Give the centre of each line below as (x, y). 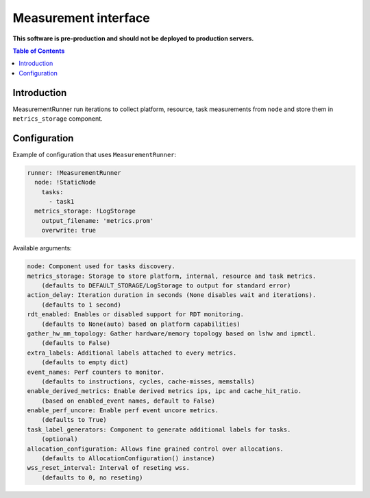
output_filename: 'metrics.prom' (98, 221)
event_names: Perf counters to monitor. (96, 372)
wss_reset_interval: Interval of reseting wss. (108, 468)
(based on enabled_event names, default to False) (128, 401)
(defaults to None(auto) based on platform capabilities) (141, 324)
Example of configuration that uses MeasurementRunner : (95, 154)
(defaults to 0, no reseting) (92, 477)
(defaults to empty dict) (85, 363)
